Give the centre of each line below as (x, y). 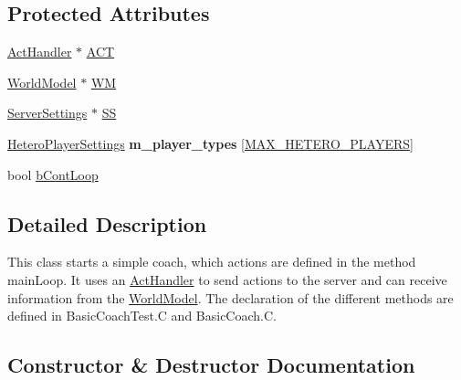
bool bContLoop (53, 174)
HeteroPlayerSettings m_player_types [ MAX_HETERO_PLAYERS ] (210, 143)
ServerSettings (47, 113)
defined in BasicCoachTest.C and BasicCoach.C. (142, 316)
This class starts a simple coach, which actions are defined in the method (212, 262)
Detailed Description (107, 223)
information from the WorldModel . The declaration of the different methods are (230, 297)
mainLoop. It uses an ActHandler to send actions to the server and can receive (227, 279)
